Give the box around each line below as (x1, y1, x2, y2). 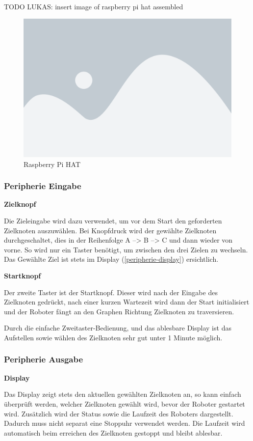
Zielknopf (4, 199, 36, 209)
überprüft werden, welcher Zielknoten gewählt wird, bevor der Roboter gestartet (4, 398, 245, 409)
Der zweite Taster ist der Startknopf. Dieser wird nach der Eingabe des (4, 287, 218, 297)
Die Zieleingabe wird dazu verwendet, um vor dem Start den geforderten (4, 215, 222, 225)
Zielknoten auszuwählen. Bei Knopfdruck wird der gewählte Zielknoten (4, 225, 217, 235)
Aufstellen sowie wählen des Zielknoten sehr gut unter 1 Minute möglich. (4, 332, 223, 342)
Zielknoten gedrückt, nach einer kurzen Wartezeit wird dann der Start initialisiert (4, 297, 250, 307)
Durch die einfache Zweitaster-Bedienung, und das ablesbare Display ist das (4, 323, 231, 333)
